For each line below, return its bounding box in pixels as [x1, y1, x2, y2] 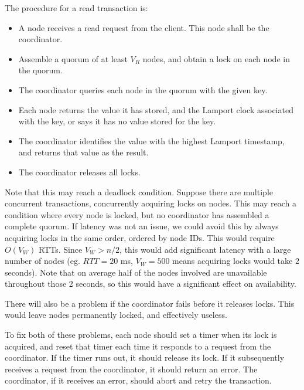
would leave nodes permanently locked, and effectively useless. [5, 308, 227, 321]
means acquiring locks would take [172, 255, 293, 267]
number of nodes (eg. [5, 255, 80, 267]
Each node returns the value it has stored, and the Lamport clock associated [18, 103, 293, 116]
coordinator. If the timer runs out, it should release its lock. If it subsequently [5, 351, 285, 364]
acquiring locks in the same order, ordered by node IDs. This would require [5, 231, 275, 243]
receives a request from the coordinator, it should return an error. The [5, 362, 258, 375]
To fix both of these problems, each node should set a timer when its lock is [5, 328, 277, 341]
